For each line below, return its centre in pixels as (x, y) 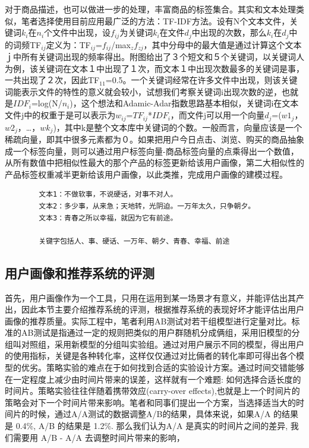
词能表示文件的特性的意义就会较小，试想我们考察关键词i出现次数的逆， (143, 91)
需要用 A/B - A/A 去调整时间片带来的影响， (99, 437)
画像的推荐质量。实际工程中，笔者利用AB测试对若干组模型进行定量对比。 (148, 321)
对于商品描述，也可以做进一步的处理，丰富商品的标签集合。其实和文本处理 (150, 9)
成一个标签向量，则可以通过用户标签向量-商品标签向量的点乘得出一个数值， (152, 151)
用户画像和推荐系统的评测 (80, 272)
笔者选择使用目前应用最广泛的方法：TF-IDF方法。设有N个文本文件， (155, 20)
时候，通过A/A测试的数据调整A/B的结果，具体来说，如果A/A (150, 414)
